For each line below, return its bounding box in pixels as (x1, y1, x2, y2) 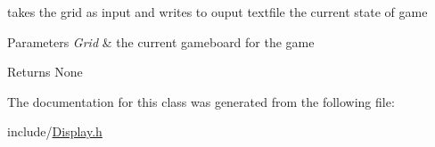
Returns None (7, 62, 83, 81)
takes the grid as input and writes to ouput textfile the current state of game (7, 3, 428, 20)
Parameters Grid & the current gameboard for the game (7, 32, 315, 51)
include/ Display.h (7, 122, 103, 141)
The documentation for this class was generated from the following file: (7, 92, 395, 110)
